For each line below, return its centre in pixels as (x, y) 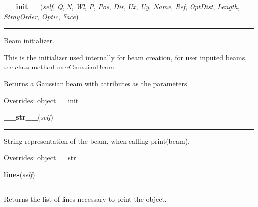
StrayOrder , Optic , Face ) (41, 16)
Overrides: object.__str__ (45, 158)
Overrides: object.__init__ (47, 100)
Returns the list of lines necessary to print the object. (85, 198)
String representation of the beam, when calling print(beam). (97, 141)
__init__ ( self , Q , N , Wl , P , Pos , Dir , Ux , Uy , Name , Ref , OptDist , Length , (122, 6)
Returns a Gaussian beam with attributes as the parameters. (97, 83)
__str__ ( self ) (29, 117)
